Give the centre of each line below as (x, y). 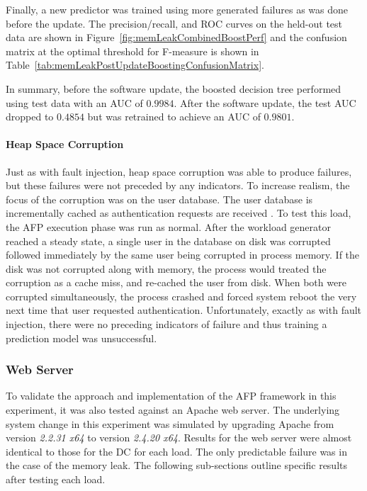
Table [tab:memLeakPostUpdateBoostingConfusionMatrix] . (135, 65)
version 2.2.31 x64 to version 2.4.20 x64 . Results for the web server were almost (179, 438)
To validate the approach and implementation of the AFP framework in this (171, 396)
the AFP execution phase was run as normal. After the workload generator (168, 226)
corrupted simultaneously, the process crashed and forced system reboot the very (181, 296)
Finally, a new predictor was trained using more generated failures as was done (177, 9)
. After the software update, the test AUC (265, 102)
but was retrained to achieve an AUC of (174, 117)
